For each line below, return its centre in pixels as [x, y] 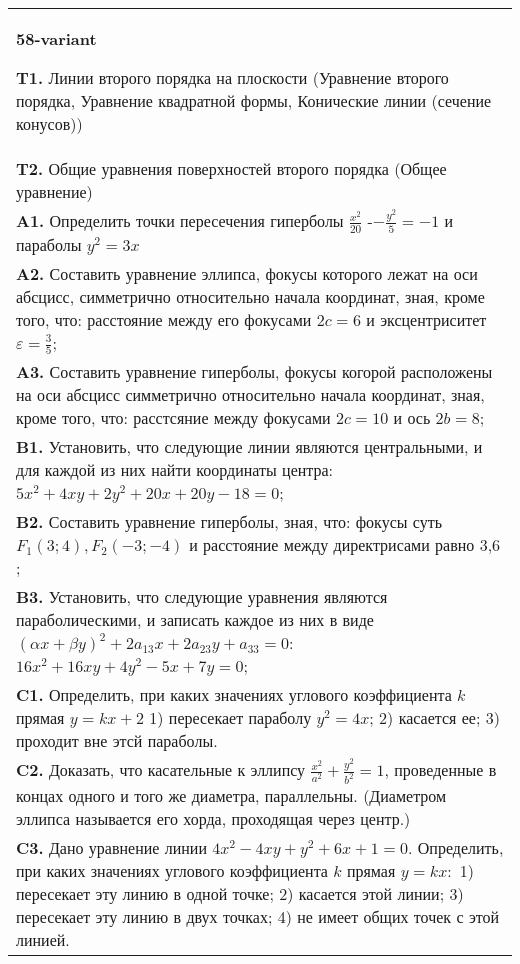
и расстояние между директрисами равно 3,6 [345, 545]
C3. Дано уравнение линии [111, 848]
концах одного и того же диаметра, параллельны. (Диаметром [231, 796]
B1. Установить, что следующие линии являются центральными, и [249, 447]
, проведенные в [440, 770]
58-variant [56, 38]
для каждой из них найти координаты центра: [175, 470]
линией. [43, 940]
